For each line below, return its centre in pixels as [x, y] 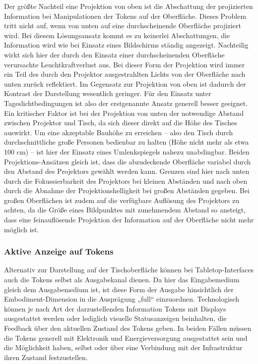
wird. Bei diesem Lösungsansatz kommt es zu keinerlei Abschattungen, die [117, 35]
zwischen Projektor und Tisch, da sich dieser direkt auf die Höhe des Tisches [121, 123]
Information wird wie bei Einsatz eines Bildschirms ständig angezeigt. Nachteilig [126, 45]
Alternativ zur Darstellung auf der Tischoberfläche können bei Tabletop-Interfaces [129, 270]
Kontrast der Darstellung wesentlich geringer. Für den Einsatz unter [108, 93]
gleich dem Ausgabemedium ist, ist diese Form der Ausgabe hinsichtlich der [119, 289]
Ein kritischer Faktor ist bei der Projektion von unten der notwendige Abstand [124, 113]
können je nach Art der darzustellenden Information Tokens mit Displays [115, 308]
